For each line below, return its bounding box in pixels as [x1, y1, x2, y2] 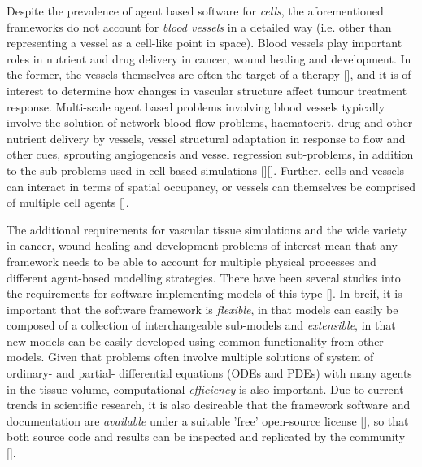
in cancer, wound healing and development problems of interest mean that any [7, 237, 398, 254]
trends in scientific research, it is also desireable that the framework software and [7, 396, 411, 413]
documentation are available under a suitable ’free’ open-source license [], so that [7, 412, 409, 429]
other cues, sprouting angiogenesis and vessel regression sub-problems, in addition [7, 146, 414, 163]
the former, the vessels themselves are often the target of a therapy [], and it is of [7, 66, 411, 83]
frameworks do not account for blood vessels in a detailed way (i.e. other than [7, 18, 392, 35]
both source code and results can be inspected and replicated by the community [7, 428, 406, 445]
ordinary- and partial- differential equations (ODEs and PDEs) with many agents [7, 364, 412, 382]
